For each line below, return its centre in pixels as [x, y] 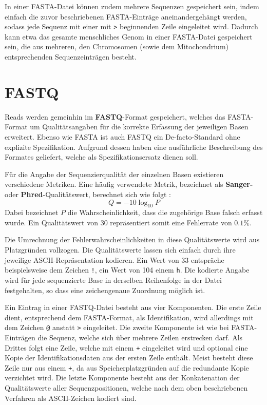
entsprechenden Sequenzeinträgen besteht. [71, 57]
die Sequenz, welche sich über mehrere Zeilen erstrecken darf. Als [140, 337]
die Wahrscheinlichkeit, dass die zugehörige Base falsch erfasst [165, 212]
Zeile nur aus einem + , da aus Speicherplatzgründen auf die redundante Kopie [127, 367]
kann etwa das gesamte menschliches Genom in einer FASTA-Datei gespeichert [129, 36]
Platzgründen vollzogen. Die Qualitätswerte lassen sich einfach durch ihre [120, 250]
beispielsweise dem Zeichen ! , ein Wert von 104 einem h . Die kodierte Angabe [127, 270]
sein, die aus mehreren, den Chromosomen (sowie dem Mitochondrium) [117, 46]
